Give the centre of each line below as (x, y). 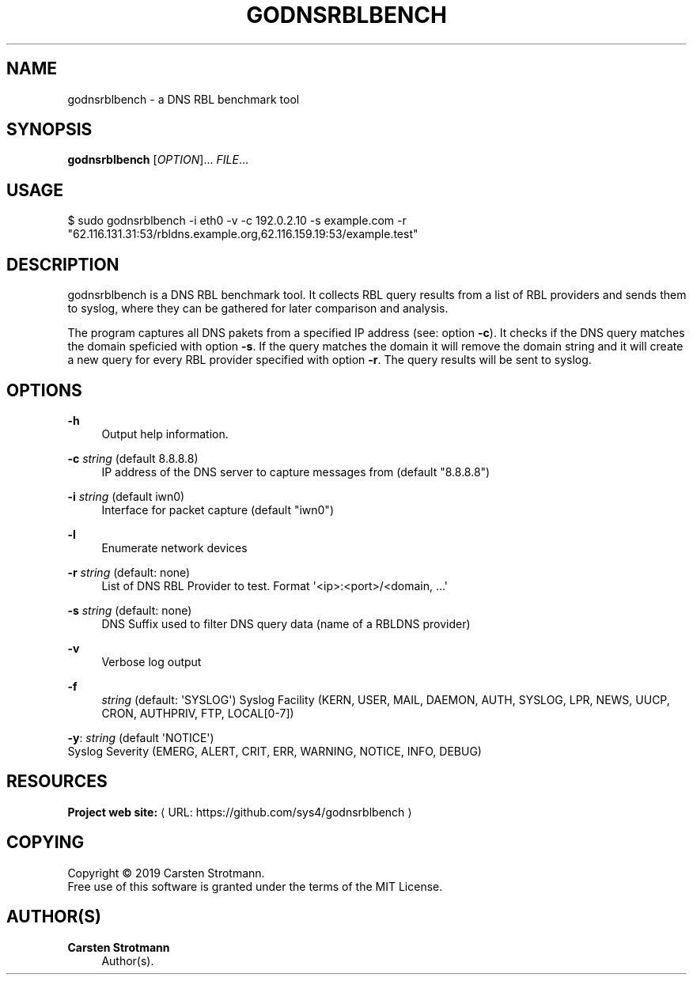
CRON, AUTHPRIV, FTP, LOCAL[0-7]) (198, 713)
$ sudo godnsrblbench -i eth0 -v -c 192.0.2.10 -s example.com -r (237, 221)
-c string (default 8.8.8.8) (133, 458)
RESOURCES (57, 782)
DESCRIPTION (63, 264)
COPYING (45, 843)
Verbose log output (151, 661)
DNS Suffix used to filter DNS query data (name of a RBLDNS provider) (286, 623)
